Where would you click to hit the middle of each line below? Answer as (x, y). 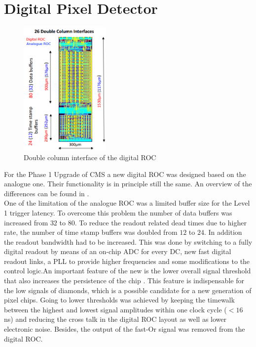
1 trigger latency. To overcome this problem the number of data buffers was (118, 212)
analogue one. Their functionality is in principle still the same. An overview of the (128, 184)
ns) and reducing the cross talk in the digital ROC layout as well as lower (115, 319)
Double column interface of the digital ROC (90, 157)
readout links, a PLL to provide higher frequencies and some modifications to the (127, 261)
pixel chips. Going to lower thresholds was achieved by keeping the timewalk (119, 300)
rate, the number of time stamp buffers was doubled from (91, 232)
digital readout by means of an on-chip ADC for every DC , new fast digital (118, 251)
